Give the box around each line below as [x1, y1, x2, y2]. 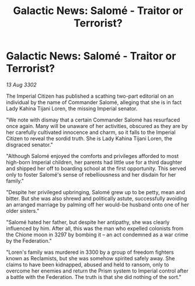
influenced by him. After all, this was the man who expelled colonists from [6, 225, 184, 232]
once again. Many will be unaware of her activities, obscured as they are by [6, 122, 188, 129]
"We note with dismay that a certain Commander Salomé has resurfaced [6, 116, 180, 123]
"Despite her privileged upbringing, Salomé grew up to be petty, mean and [6, 188, 185, 195]
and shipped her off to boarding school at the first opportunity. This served [6, 165, 187, 172]
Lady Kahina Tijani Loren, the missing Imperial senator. [6, 105, 138, 112]
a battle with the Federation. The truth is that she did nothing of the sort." [6, 273, 182, 280]
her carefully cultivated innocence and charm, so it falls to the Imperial [6, 129, 176, 136]
